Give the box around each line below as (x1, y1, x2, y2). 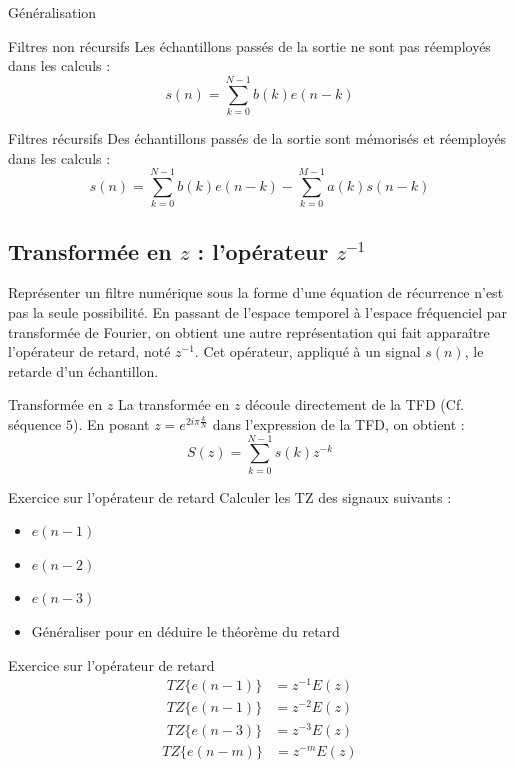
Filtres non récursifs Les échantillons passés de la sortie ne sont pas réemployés (8, 35, 491, 56)
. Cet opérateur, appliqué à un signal (194, 341, 421, 362)
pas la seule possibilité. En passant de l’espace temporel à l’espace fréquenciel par (8, 302, 508, 323)
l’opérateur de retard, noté (8, 341, 171, 362)
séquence (8, 413, 62, 434)
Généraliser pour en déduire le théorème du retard (31, 621, 340, 642)
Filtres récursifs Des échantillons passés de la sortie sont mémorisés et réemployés (8, 127, 507, 148)
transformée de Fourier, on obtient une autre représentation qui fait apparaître (8, 321, 490, 342)
